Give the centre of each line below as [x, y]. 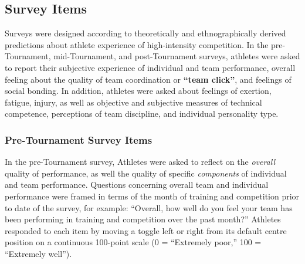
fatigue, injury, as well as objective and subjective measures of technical [133, 102]
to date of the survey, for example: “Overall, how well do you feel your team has [149, 207]
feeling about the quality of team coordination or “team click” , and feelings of [148, 79]
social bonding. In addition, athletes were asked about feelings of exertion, [138, 91]
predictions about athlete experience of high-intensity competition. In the [137, 44]
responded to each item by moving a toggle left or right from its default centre [146, 230]
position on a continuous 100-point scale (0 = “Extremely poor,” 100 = [133, 242]
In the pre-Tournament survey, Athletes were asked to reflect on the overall [140, 162]
